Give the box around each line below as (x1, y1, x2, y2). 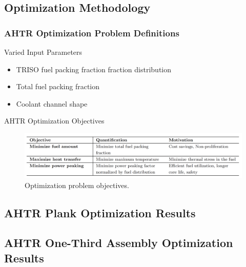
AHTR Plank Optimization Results (4, 204, 196, 220)
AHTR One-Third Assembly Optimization (4, 235, 233, 251)
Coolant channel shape (16, 98, 88, 109)
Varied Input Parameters (4, 47, 83, 57)
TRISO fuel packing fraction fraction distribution (16, 64, 172, 74)
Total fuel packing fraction (16, 81, 100, 92)
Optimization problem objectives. (25, 179, 129, 190)
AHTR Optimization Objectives (4, 115, 105, 126)
